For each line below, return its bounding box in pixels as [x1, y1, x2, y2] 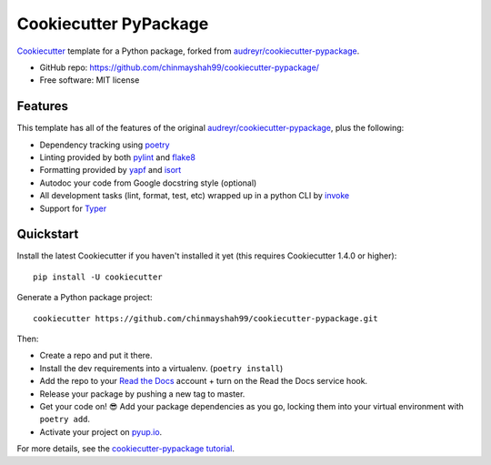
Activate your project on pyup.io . [39, 426, 163, 437]
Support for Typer [39, 203, 107, 214]
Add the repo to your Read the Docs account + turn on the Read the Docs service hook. [39, 376, 368, 387]
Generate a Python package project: [16, 292, 153, 303]
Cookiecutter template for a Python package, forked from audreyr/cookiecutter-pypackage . [16, 45, 360, 56]
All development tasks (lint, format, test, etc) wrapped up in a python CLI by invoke [39, 190, 350, 201]
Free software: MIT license [39, 75, 140, 86]
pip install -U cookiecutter [33, 271, 163, 282]
